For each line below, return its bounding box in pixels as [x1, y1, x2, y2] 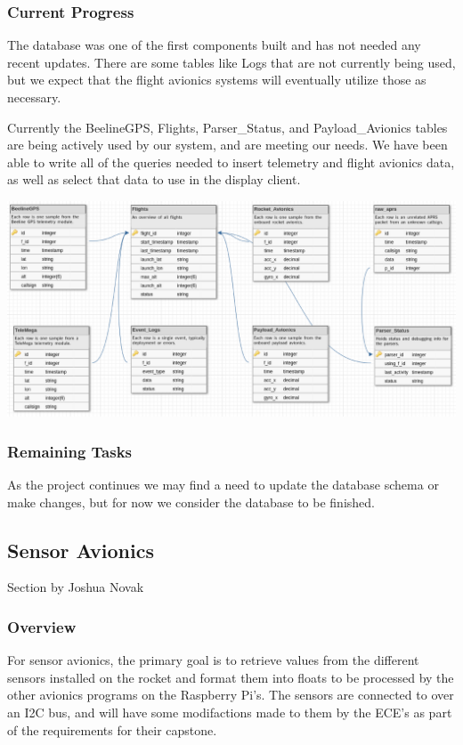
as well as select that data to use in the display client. [7, 170, 301, 189]
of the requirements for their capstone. [7, 720, 217, 739]
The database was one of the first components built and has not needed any [7, 36, 421, 54]
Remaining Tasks [7, 440, 133, 462]
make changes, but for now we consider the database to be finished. [7, 492, 375, 511]
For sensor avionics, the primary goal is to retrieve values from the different [7, 651, 419, 669]
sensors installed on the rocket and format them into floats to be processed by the [7, 668, 454, 686]
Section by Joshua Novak [7, 578, 144, 596]
